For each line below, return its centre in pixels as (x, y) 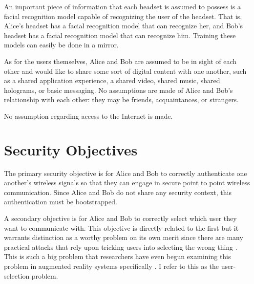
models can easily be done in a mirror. (61, 45)
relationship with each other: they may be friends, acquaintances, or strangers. (121, 99)
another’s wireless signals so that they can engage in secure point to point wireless (127, 183)
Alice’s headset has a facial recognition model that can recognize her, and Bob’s (124, 26)
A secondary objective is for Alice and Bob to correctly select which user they (120, 218)
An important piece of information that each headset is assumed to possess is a (122, 6)
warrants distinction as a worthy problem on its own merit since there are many (124, 237)
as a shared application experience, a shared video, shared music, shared (112, 80)
